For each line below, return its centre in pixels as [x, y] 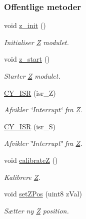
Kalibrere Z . [22, 177]
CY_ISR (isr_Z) [30, 92]
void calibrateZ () [31, 160]
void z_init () [25, 25]
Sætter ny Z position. [36, 210]
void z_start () [27, 59]
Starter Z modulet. [32, 76]
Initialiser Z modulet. [36, 42]
